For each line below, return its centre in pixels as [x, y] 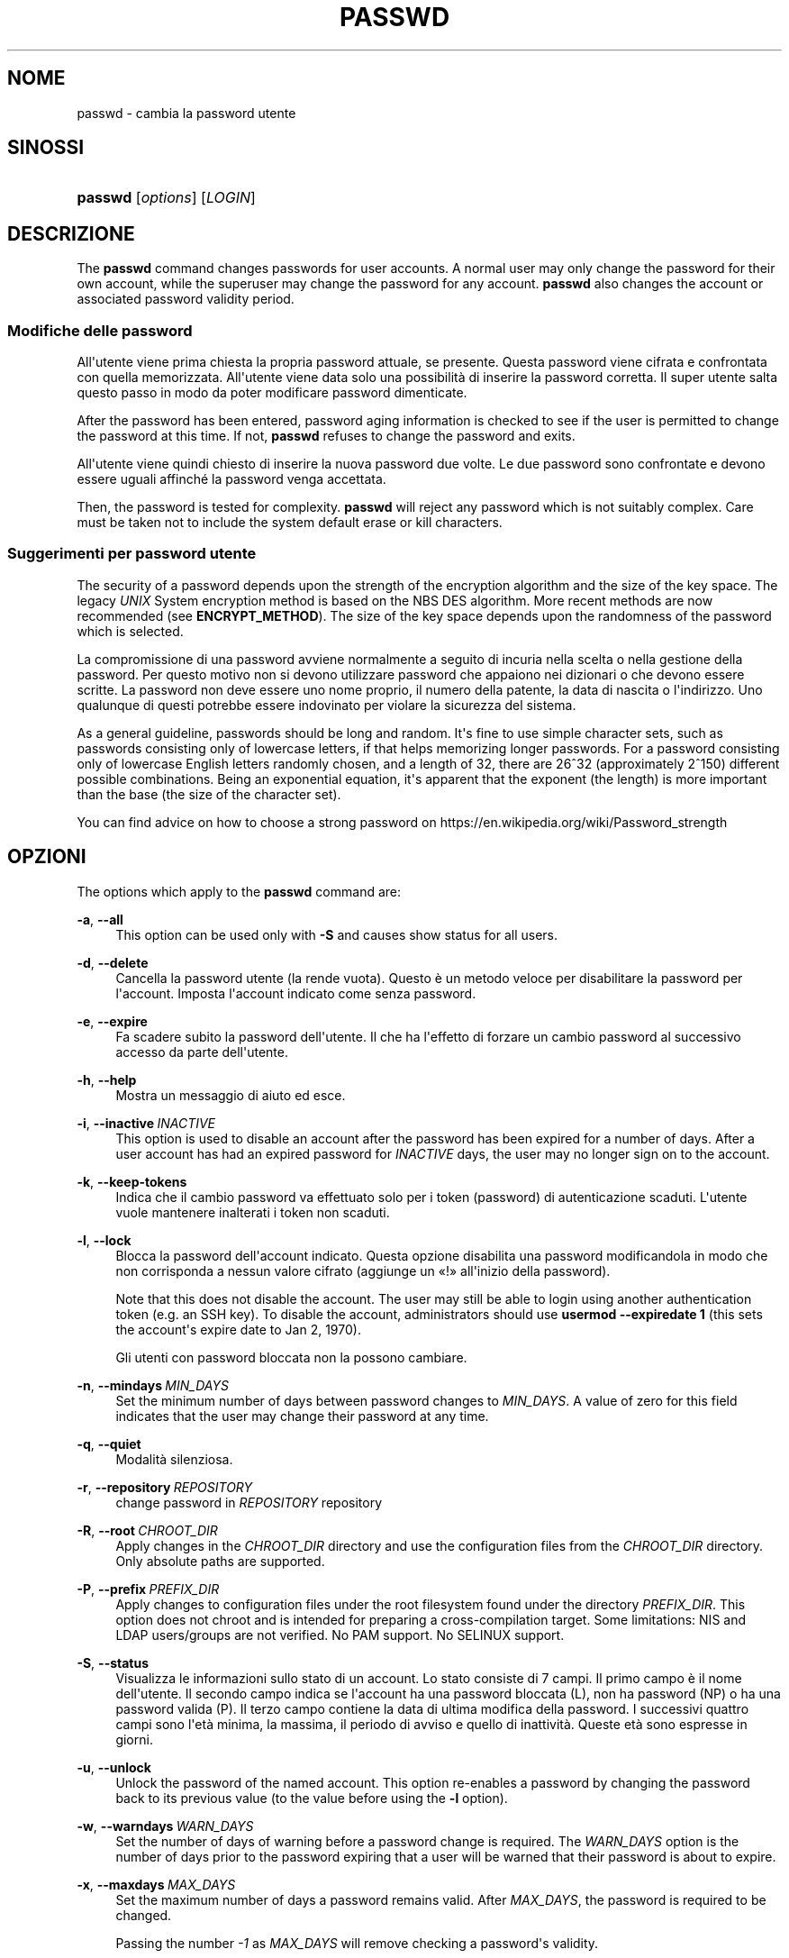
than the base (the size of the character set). [209, 794]
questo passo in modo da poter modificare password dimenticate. [272, 393]
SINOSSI [46, 148]
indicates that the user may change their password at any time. [302, 1416]
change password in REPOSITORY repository [249, 1502]
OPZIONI [47, 857]
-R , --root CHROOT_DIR [147, 1530]
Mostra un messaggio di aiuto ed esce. [231, 1095]
